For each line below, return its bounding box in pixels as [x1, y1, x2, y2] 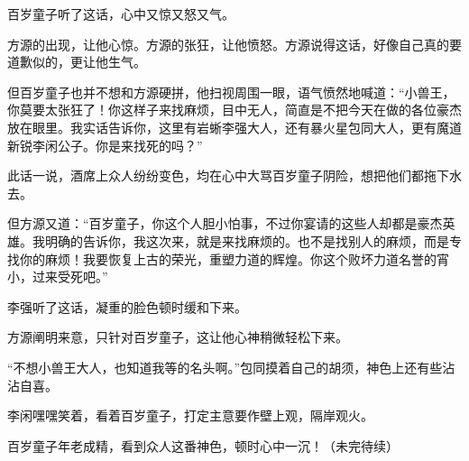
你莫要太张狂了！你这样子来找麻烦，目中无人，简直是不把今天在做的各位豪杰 [7, 100, 462, 119]
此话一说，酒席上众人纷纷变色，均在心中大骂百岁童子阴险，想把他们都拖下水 [7, 166, 462, 185]
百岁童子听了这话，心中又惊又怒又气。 [7, 5, 234, 23]
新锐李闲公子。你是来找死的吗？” [7, 135, 203, 154]
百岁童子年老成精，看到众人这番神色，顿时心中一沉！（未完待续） [7, 436, 399, 455]
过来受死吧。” [32, 267, 108, 286]
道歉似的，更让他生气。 [7, 52, 146, 71]
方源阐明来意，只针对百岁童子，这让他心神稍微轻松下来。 [7, 327, 348, 346]
